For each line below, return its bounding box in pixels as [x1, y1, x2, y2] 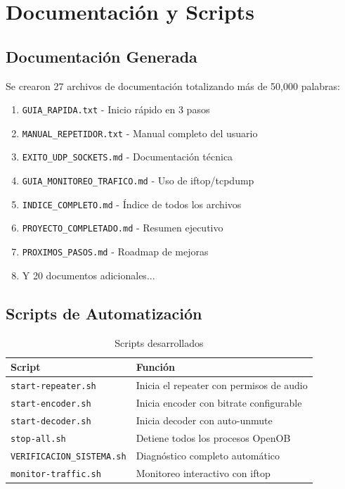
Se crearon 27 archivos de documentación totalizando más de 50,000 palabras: [6, 78, 340, 93]
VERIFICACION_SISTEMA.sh [11, 451, 126, 462]
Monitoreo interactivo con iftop [136, 465, 271, 480]
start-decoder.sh [11, 416, 91, 426]
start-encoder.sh [11, 398, 91, 409]
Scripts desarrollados [115, 335, 204, 350]
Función [136, 360, 175, 374]
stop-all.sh [11, 433, 66, 444]
